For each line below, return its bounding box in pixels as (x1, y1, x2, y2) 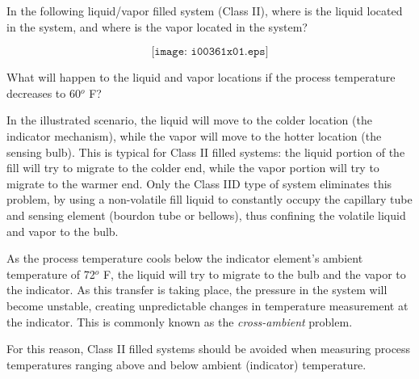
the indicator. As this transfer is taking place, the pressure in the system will (6, 281, 388, 298)
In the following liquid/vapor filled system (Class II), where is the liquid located (6, 2, 403, 19)
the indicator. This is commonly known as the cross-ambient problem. (6, 313, 353, 330)
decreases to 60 (6, 84, 81, 101)
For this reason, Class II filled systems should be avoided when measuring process (6, 340, 411, 357)
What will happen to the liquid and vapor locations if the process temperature (6, 69, 396, 86)
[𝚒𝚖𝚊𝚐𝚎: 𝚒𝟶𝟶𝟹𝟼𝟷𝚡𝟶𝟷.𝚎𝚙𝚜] (151, 46, 269, 58)
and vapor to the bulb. (6, 222, 119, 239)
